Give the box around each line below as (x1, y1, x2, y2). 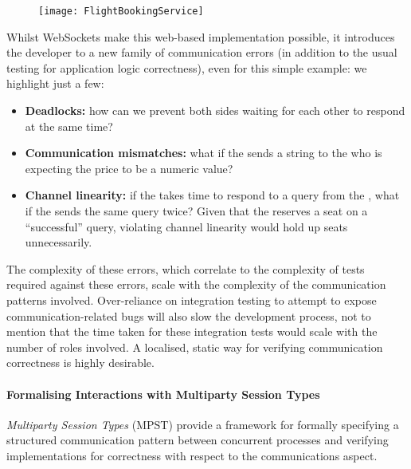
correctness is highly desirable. (6, 354, 155, 371)
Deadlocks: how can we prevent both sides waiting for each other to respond (25, 102, 405, 119)
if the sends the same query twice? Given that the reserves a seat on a (25, 203, 368, 219)
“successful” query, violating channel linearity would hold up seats (25, 218, 348, 235)
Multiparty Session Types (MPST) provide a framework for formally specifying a (6, 416, 399, 432)
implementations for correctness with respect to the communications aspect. (6, 447, 378, 463)
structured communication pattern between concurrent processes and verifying (6, 432, 389, 448)
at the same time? (25, 117, 113, 134)
